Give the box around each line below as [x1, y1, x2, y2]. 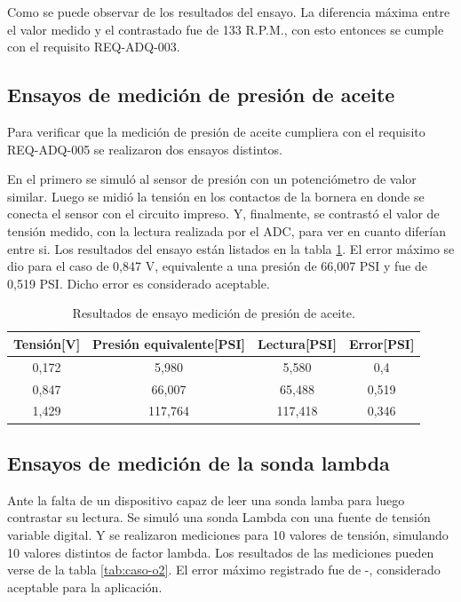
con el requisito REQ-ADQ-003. [7, 37, 180, 56]
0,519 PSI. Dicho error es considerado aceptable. [7, 273, 270, 292]
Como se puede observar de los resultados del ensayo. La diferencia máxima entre [7, 3, 450, 20]
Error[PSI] [348, 334, 415, 352]
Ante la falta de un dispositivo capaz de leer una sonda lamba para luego [7, 490, 405, 509]
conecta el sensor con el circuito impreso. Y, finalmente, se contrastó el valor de [7, 204, 440, 223]
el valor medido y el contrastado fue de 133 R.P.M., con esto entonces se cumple [7, 20, 444, 38]
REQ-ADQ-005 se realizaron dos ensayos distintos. [7, 139, 282, 158]
